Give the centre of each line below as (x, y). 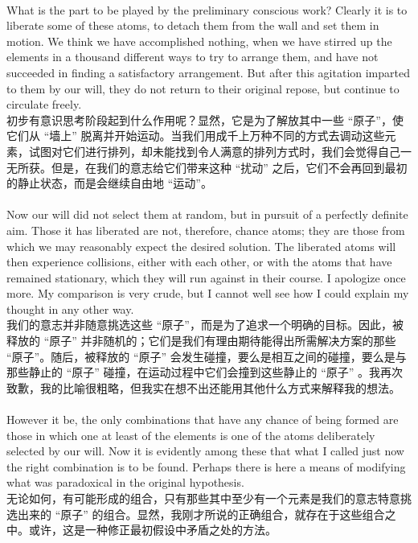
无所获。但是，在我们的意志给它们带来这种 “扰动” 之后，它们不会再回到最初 (207, 167)
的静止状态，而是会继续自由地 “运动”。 (109, 183)
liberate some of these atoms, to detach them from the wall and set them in (193, 25)
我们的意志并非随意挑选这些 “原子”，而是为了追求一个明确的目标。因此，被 (205, 325)
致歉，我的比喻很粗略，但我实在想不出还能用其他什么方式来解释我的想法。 (203, 387)
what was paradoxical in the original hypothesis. (125, 482)
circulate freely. (44, 104)
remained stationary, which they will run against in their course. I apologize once (206, 277)
